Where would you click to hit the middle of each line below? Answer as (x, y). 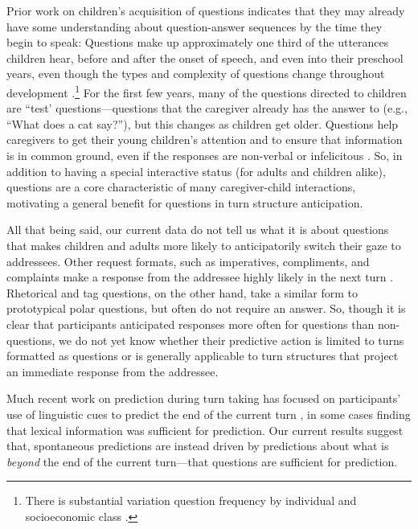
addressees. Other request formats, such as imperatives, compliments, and (188, 261)
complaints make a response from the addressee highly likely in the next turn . (200, 277)
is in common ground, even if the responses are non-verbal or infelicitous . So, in (205, 155)
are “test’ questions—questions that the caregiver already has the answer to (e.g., (207, 108)
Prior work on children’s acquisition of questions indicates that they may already (206, 10)
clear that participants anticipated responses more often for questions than (191, 324)
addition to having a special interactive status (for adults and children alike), (196, 171)
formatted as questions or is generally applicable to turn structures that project (203, 356)
